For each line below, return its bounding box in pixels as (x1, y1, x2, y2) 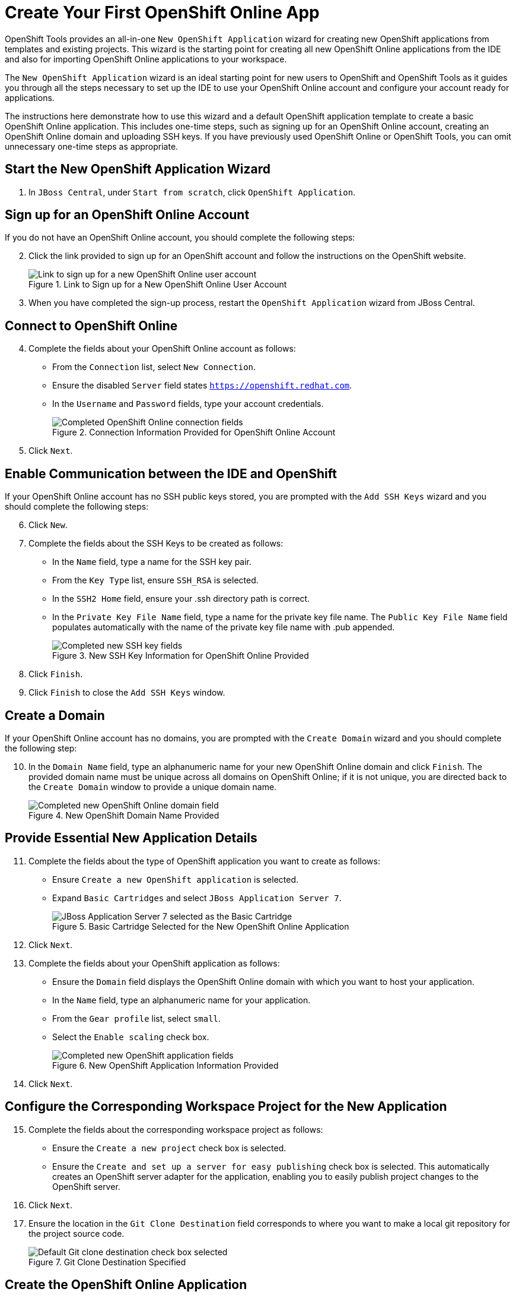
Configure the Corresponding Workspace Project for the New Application (5, 1099, 447, 1114)
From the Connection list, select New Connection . (52, 362, 256, 372)
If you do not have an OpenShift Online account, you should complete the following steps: (5, 232, 355, 243)
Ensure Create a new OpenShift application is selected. (52, 874, 299, 885)
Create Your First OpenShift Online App (5, 2, 320, 23)
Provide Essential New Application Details (5, 830, 257, 846)
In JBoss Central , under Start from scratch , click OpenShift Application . (28, 187, 356, 197)
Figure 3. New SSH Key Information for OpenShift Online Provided (52, 650, 309, 661)
